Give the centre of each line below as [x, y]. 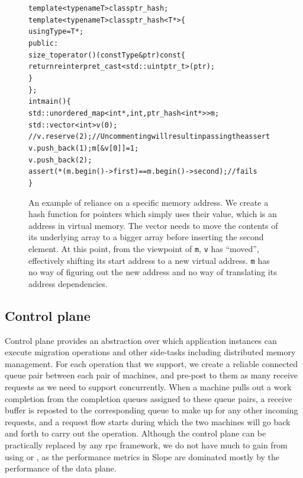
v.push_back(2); [60, 160]
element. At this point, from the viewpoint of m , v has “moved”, [144, 248]
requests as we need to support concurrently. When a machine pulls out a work [148, 386]
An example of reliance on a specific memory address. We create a [149, 202]
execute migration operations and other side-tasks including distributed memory [150, 352]
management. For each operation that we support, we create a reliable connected [151, 363]
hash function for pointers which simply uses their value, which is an [153, 214]
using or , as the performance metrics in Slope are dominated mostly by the [142, 456]
